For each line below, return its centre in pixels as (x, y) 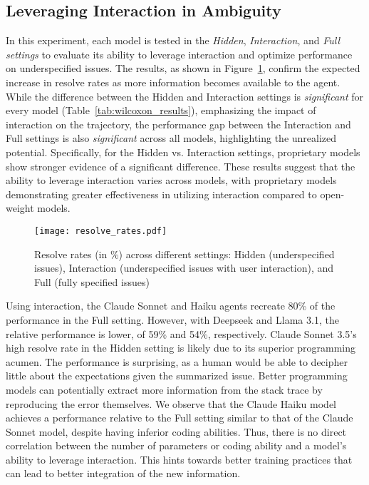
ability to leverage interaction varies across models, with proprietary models (171, 180)
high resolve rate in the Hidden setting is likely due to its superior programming (181, 348)
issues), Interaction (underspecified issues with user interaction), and (184, 268)
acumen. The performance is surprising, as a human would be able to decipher (177, 361)
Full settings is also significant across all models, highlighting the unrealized (171, 138)
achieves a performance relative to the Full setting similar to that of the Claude (180, 418)
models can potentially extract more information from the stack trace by (164, 389)
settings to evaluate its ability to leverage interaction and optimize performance (179, 54)
